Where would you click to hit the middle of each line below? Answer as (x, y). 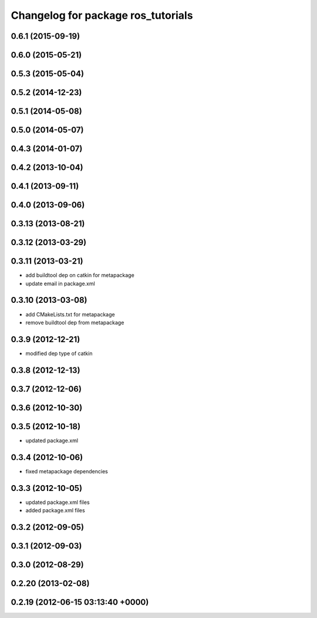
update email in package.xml (60, 283)
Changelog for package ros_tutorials (102, 15)
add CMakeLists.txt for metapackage (70, 314)
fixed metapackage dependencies (67, 471)
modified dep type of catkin (59, 353)
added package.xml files (55, 510)
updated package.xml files (58, 502)
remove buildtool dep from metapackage (75, 322)
